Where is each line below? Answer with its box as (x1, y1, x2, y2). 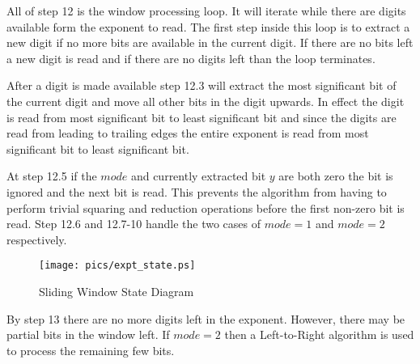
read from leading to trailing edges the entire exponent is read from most (6, 125, 369, 142)
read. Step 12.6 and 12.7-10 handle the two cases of (6, 215, 261, 232)
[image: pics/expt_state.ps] (39, 260, 196, 272)
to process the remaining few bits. (6, 341, 175, 358)
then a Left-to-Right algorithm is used (224, 326, 414, 343)
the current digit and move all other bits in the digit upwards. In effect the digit (6, 92, 405, 109)
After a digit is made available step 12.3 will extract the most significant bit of (6, 77, 397, 94)
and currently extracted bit (130, 167, 266, 184)
